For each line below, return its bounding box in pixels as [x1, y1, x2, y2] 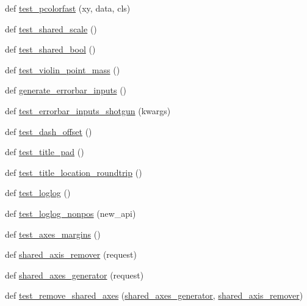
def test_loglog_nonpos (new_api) [5, 206, 136, 219]
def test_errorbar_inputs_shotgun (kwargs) [5, 104, 171, 117]
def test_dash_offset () [5, 125, 92, 137]
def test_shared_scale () [5, 22, 97, 35]
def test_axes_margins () [5, 227, 101, 240]
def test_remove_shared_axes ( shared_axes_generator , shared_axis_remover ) [5, 289, 303, 302]
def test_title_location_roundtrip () [5, 166, 142, 178]
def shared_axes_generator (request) [5, 268, 144, 281]
